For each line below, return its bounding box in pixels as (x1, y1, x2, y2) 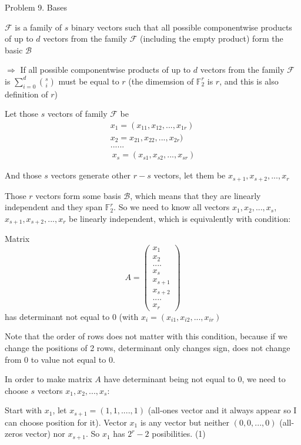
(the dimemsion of (128, 75, 194, 87)
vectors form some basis (35, 189, 121, 201)
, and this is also (219, 75, 279, 87)
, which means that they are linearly (130, 189, 261, 201)
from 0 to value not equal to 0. (5, 353, 115, 365)
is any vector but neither (140, 416, 229, 428)
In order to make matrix (5, 373, 92, 385)
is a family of (15, 21, 62, 33)
